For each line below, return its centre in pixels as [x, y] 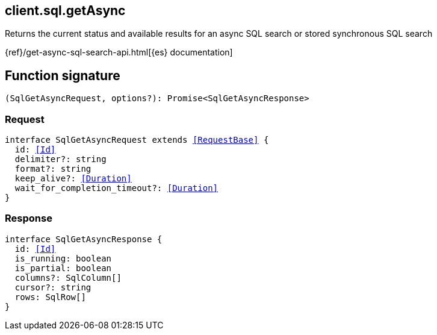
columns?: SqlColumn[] [68, 277]
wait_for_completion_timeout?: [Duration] [116, 188]
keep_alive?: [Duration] [73, 179]
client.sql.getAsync [65, 11]
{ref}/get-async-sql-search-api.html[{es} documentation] [119, 52]
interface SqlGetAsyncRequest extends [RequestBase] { [137, 140]
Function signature [63, 75]
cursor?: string [53, 287]
